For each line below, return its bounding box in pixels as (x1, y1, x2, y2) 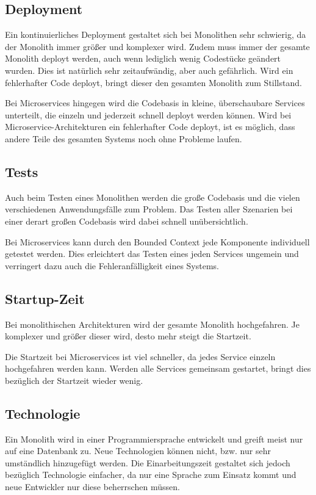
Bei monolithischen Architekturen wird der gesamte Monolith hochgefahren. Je (5, 317, 300, 330)
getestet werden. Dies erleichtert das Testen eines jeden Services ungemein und (5, 247, 299, 260)
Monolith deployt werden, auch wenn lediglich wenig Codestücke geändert (5, 52, 281, 65)
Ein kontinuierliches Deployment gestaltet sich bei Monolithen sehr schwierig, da (5, 28, 306, 41)
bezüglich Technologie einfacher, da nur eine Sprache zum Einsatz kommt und (5, 468, 296, 481)
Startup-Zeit (5, 289, 85, 308)
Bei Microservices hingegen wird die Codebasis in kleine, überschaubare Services (5, 96, 305, 109)
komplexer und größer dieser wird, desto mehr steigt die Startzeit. (5, 330, 251, 342)
